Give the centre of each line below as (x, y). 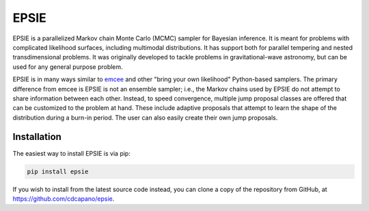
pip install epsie (58, 171)
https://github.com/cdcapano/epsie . (64, 199)
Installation (37, 137)
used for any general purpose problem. (68, 67)
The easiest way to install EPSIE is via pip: (72, 153)
